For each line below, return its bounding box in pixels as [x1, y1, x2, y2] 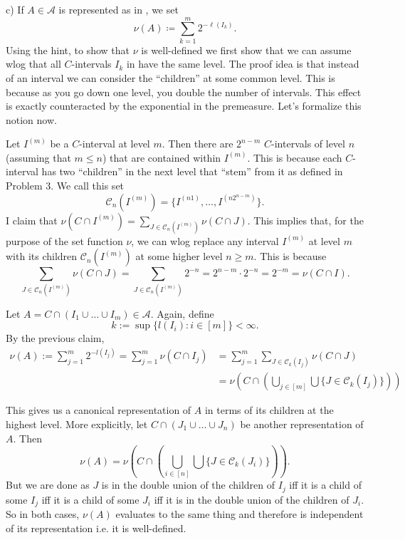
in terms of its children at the [204, 403, 334, 417]
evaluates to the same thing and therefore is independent [115, 506, 364, 521]
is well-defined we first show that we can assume [141, 42, 352, 57]
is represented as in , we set [58, 2, 179, 16]
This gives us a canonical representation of [6, 403, 191, 417]
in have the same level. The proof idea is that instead [126, 56, 359, 71]
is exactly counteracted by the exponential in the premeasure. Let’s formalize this [6, 98, 362, 113]
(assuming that [6, 150, 71, 165]
